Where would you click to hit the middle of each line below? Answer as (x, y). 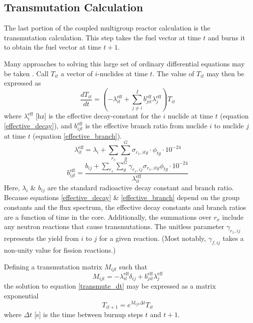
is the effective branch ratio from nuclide (146, 126)
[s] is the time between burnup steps (89, 314)
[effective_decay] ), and (38, 126)
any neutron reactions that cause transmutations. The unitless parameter (114, 226)
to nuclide (229, 126)
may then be (225, 73)
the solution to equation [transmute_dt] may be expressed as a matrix (110, 286)
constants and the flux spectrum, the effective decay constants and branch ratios (125, 207)
